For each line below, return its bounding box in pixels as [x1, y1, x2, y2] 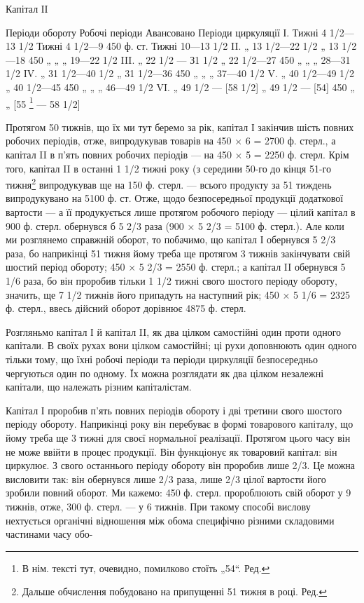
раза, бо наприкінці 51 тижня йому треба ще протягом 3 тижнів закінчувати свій [6, 245, 351, 260]
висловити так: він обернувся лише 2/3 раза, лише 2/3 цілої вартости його [6, 471, 326, 486]
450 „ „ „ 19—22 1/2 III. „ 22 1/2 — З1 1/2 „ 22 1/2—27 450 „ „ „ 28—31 [28, 52, 351, 67]
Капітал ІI [6, 1, 48, 15]
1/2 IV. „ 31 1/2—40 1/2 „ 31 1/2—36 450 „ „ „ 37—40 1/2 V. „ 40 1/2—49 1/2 [6, 66, 355, 81]
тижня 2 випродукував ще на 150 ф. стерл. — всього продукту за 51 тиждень [6, 175, 332, 191]
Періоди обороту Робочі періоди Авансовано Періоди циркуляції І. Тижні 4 [6, 25, 327, 39]
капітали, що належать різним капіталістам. [6, 379, 192, 394]
